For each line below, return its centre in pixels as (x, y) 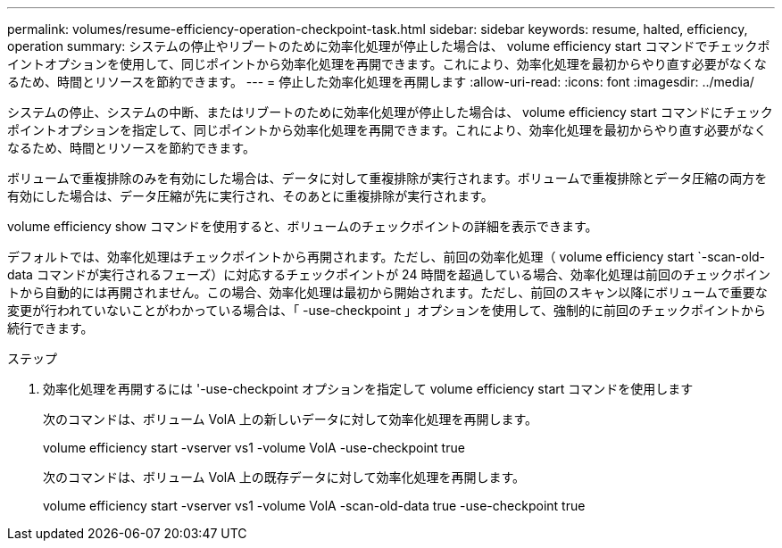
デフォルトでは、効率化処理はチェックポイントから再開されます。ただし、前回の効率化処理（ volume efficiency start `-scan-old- (387, 257)
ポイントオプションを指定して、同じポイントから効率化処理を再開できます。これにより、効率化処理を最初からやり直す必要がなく (387, 130)
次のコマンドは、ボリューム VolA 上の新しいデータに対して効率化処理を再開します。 (291, 419)
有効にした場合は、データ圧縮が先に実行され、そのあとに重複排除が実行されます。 (250, 196)
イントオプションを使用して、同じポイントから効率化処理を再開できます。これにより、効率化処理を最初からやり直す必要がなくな (387, 64)
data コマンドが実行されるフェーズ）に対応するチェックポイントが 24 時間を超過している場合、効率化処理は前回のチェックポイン (389, 274)
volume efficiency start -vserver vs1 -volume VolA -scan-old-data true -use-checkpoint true (314, 506)
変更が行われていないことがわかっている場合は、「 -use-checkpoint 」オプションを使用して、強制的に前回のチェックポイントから (387, 310)
